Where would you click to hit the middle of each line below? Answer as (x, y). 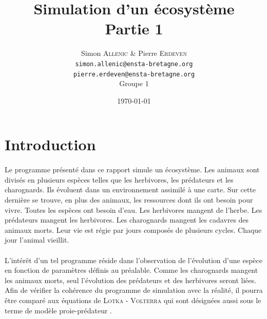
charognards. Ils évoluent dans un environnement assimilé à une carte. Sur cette (130, 190)
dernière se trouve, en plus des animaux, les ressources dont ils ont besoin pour (129, 199)
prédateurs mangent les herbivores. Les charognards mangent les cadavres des (127, 220)
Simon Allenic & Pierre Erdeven (134, 53)
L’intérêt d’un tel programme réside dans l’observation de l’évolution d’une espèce (133, 260)
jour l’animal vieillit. (37, 240)
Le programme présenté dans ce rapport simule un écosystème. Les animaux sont (132, 170)
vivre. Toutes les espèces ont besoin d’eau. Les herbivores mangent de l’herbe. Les (133, 210)
